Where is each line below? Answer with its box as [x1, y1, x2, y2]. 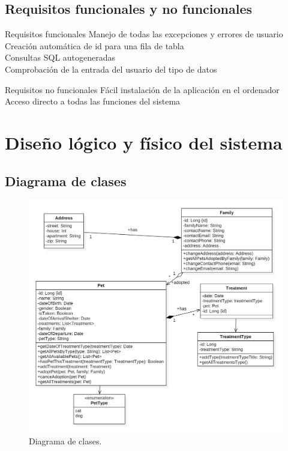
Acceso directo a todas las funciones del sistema [5, 95, 181, 107]
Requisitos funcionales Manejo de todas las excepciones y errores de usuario [5, 28, 283, 40]
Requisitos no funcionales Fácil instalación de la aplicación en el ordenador [5, 83, 280, 95]
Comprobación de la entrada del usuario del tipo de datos [5, 62, 217, 75]
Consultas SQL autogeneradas [5, 51, 116, 64]
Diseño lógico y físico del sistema [5, 130, 283, 154]
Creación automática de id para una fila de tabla [5, 39, 184, 52]
